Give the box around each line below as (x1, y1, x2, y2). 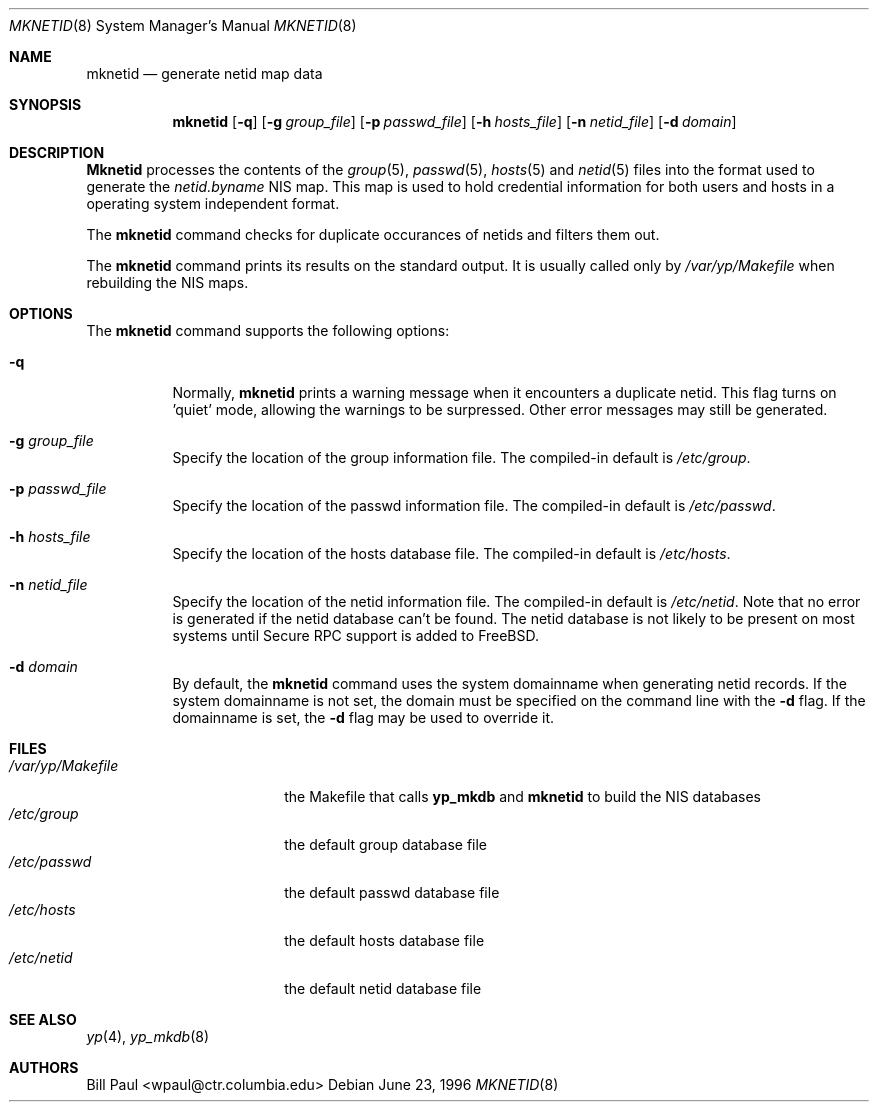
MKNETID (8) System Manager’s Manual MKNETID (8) (9, 17, 357, 34)
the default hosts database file (284, 932, 485, 949)
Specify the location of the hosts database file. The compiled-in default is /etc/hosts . (172, 545, 731, 562)
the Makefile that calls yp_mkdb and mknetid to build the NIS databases (284, 788, 762, 805)
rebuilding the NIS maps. (86, 274, 249, 291)
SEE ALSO (9, 1011, 77, 1028)
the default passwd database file (284, 884, 500, 901)
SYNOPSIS (9, 96, 82, 113)
